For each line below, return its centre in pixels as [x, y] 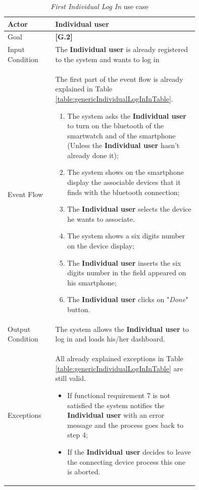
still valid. [70, 378]
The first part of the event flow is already [119, 79]
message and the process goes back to [126, 425]
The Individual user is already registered [122, 49]
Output [19, 329]
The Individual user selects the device [129, 209]
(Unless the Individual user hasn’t [123, 145]
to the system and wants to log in [107, 59]
